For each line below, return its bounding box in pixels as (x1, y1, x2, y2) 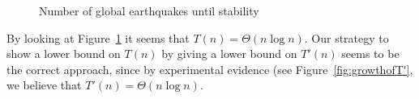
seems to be (341, 45, 400, 62)
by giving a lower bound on (161, 45, 297, 62)
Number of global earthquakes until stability (39, 2, 259, 19)
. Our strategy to (304, 29, 389, 46)
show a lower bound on (6, 45, 121, 62)
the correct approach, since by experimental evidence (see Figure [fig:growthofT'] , (6, 60, 413, 77)
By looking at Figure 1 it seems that (6, 29, 190, 46)
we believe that (6, 76, 82, 93)
